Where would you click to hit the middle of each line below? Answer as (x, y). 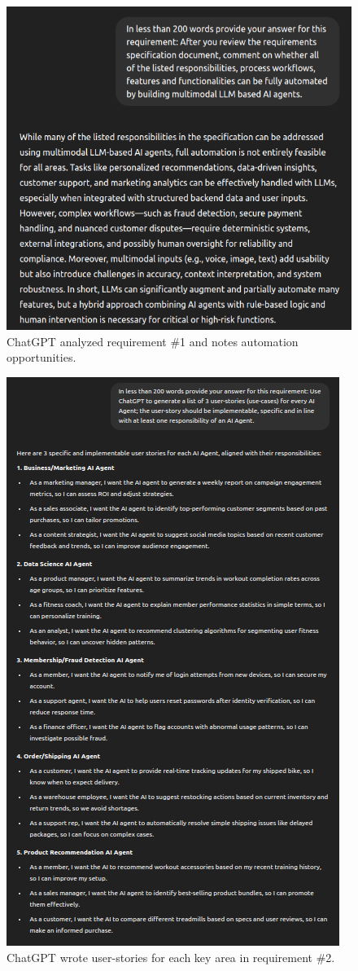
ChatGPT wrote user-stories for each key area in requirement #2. (171, 957)
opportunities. (41, 357)
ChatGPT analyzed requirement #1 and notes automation (153, 341)
